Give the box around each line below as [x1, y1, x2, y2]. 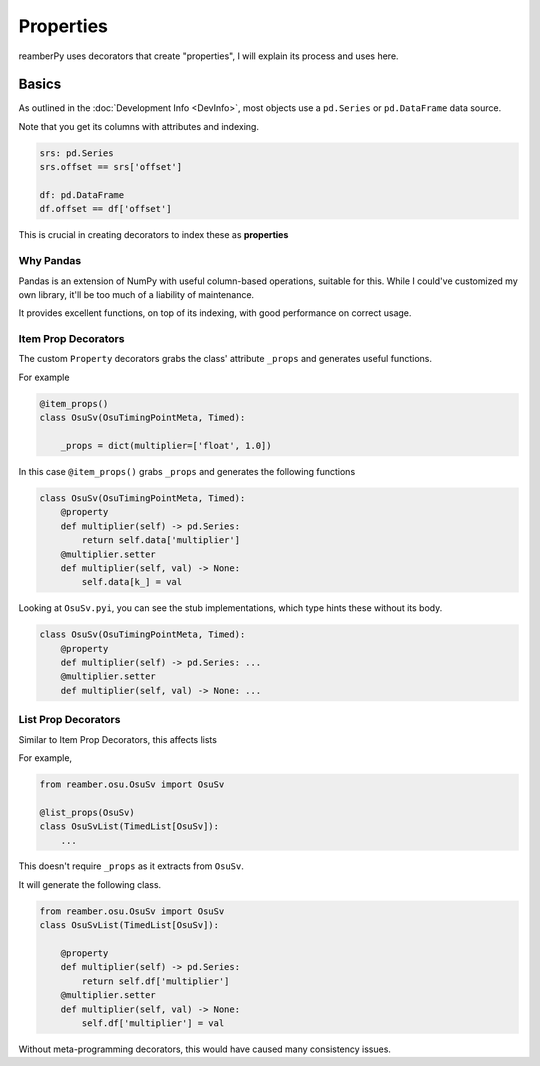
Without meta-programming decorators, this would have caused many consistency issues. [18, 1043, 392, 1055]
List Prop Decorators [18, 713, 121, 727]
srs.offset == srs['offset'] [39, 161, 183, 173]
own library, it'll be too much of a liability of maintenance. [18, 288, 255, 300]
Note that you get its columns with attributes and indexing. [18, 120, 260, 132]
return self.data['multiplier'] [81, 535, 240, 546]
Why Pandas [18, 254, 82, 268]
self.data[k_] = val [81, 576, 183, 588]
